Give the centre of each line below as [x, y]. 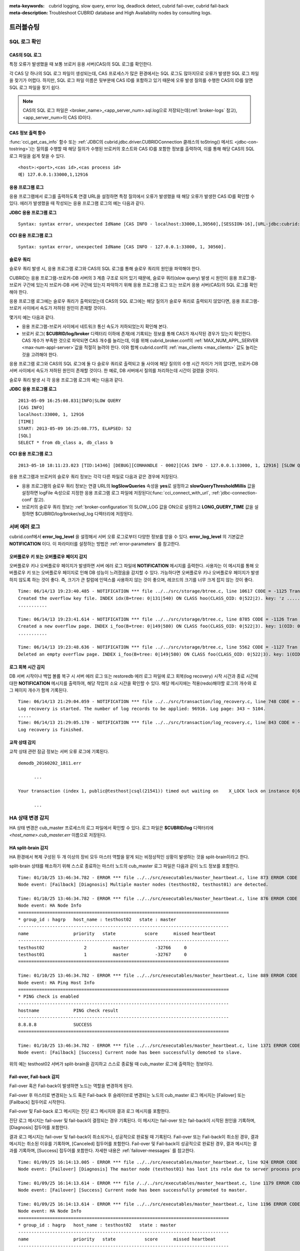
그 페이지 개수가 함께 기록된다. [39, 690]
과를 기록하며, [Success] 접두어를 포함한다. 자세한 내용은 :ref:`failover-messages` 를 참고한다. [102, 1150]
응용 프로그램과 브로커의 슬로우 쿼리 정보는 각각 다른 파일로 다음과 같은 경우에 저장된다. [94, 477]
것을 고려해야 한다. [40, 354]
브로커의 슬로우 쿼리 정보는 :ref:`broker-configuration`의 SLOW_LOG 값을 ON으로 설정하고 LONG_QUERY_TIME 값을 [137, 507]
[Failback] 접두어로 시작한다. [37, 1102]
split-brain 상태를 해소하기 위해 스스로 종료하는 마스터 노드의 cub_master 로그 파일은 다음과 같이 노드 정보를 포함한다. [124, 866]
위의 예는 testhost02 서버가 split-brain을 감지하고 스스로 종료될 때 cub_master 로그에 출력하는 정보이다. [111, 1064]
